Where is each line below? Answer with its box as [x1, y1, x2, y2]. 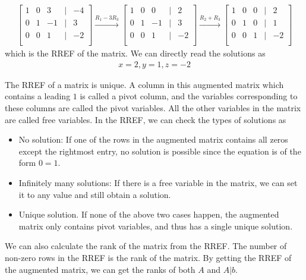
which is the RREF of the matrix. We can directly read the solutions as [5, 47, 266, 59]
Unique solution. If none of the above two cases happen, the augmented [18, 208, 279, 221]
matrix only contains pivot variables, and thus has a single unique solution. [18, 219, 293, 232]
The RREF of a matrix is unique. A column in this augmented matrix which [5, 78, 284, 90]
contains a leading [5, 90, 71, 102]
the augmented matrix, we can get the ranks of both [5, 263, 195, 275]
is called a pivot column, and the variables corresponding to [80, 90, 298, 102]
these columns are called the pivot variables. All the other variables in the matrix [5, 101, 301, 114]
